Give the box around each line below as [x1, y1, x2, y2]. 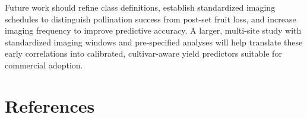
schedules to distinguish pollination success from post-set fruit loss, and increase [5, 12, 296, 25]
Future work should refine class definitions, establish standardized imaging [5, 1, 276, 13]
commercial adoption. [5, 58, 83, 71]
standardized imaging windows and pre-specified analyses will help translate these [5, 35, 303, 48]
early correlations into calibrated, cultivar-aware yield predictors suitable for [5, 47, 282, 60]
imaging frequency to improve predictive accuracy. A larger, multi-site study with [5, 24, 302, 37]
